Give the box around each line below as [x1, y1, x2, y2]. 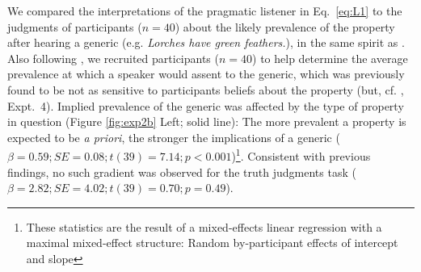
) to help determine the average [252, 49, 408, 66]
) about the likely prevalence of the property [175, 18, 395, 35]
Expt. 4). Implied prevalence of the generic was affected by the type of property [7, 97, 404, 114]
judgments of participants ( [7, 18, 142, 35]
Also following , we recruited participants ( [7, 49, 219, 66]
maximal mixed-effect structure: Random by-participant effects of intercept [26, 234, 398, 251]
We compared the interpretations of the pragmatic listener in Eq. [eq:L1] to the [7, 2, 402, 19]
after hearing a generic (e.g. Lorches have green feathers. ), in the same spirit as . [7, 34, 405, 51]
